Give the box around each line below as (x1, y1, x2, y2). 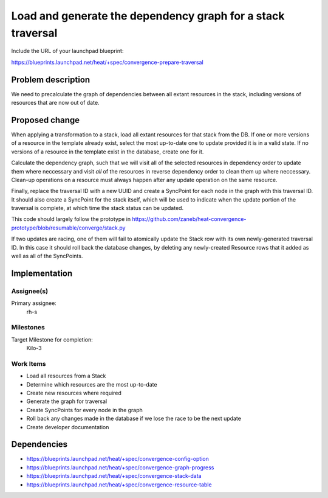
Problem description (11, 74, 91, 85)
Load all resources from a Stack (26, 372, 106, 380)
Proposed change (11, 114, 80, 125)
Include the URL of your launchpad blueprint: (11, 47, 124, 55)
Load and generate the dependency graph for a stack (11, 9, 285, 23)
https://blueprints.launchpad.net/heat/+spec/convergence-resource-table (26, 481, 212, 488)
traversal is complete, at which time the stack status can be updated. (11, 205, 184, 212)
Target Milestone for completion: (11, 335, 94, 343)
